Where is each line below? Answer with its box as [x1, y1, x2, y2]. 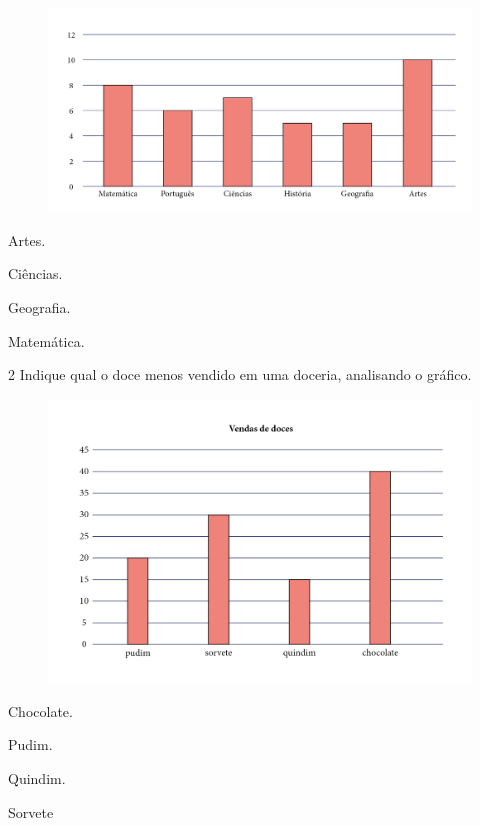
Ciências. [8, 263, 63, 284]
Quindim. [8, 767, 66, 788]
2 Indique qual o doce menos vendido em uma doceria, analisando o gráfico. [8, 364, 472, 385]
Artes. [8, 229, 46, 250]
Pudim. [8, 734, 53, 755]
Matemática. [8, 330, 85, 351]
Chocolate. [8, 700, 73, 721]
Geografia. [8, 296, 71, 317]
